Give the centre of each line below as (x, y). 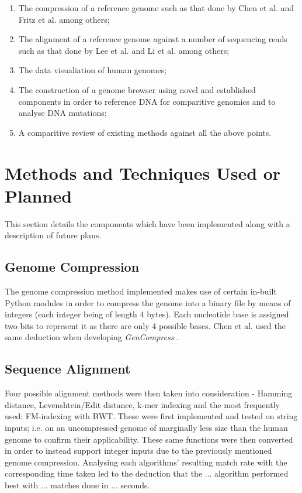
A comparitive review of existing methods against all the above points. (145, 132)
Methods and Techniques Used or (143, 172)
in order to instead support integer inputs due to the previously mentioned (138, 451)
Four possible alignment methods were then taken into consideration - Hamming (149, 393)
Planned (39, 195)
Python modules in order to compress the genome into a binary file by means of (148, 302)
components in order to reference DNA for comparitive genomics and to (147, 101)
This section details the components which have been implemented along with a (147, 223)
